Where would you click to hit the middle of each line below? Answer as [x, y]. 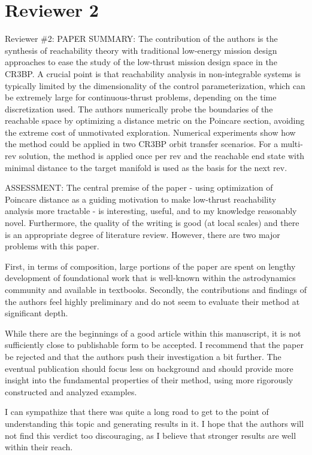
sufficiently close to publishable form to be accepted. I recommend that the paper [154, 345]
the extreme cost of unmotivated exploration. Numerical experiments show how [150, 132]
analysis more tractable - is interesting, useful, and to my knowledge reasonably [151, 211]
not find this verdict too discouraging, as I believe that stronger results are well [151, 435]
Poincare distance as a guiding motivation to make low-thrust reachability [141, 199]
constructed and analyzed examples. [71, 391]
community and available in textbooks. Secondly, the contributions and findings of [156, 289]
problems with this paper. [52, 246]
